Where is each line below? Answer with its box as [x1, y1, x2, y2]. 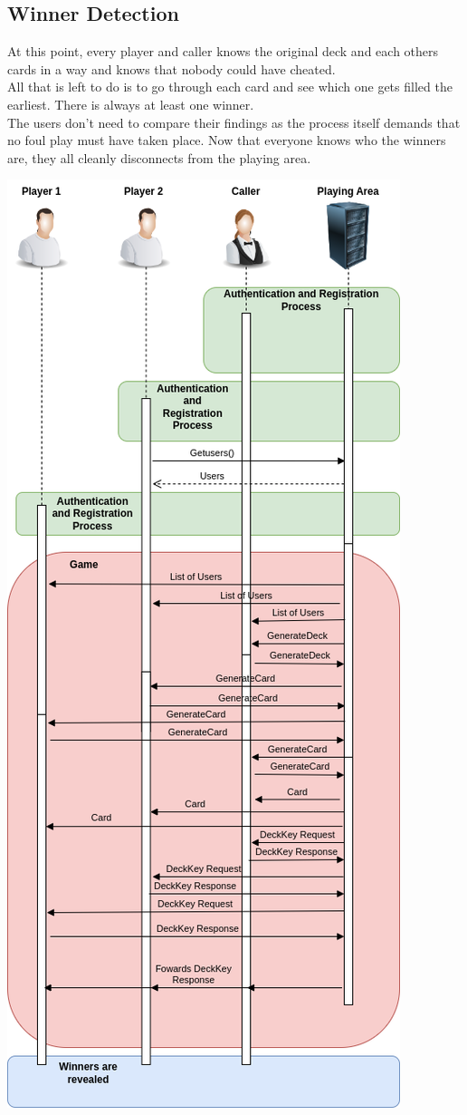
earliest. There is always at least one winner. [7, 94, 254, 113]
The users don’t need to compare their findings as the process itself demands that [7, 112, 461, 131]
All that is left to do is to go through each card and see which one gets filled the [7, 77, 453, 96]
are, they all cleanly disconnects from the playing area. [7, 148, 311, 167]
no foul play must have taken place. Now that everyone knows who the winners [7, 131, 446, 150]
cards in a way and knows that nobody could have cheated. [7, 59, 336, 78]
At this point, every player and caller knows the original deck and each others [7, 42, 439, 61]
